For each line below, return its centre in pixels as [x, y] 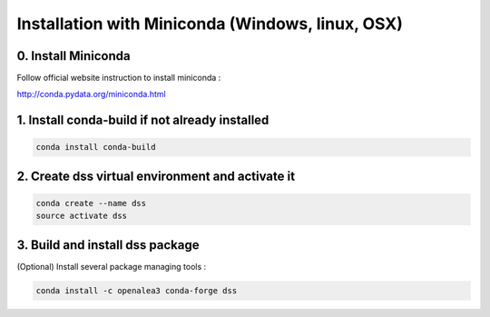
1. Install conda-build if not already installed [143, 120]
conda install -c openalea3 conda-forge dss [137, 290]
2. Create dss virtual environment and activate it [156, 176]
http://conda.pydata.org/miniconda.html [92, 94]
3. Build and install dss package [108, 245]
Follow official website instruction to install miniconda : [119, 78]
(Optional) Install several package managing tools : [112, 266]
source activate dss [81, 216]
